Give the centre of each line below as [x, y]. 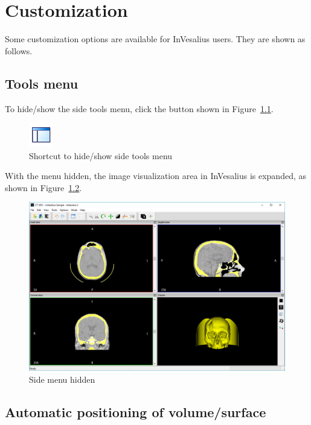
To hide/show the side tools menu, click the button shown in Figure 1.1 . [139, 108]
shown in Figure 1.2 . [43, 187]
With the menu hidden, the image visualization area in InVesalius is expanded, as [155, 176]
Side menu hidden [62, 379]
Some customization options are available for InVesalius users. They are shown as [155, 39]
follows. [19, 50]
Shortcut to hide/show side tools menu [101, 155]
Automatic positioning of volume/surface [136, 411]
